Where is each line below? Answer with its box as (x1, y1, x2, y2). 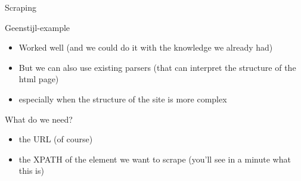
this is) (18, 164, 44, 177)
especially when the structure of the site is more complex (18, 92, 227, 105)
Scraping (5, 1, 36, 13)
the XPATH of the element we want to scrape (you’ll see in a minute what (18, 152, 291, 165)
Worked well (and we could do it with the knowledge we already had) (18, 41, 273, 54)
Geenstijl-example (5, 21, 70, 33)
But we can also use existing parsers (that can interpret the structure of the (18, 61, 296, 73)
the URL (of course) (18, 133, 93, 145)
